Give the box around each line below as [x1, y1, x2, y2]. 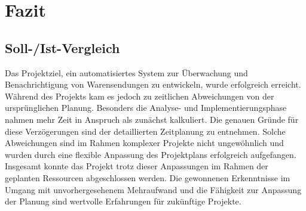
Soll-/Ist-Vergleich [5, 38, 120, 57]
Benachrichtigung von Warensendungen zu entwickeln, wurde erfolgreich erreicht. [5, 78, 301, 91]
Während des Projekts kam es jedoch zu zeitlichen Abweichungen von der [5, 89, 274, 102]
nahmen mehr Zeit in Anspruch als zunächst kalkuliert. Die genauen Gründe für [5, 113, 299, 125]
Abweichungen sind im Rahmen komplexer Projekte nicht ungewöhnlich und [5, 136, 284, 149]
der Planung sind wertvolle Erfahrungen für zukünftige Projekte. [5, 195, 241, 207]
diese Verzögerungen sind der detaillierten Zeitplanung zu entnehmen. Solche [5, 125, 286, 137]
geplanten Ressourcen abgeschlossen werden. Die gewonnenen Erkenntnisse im [5, 171, 290, 184]
